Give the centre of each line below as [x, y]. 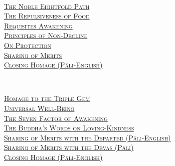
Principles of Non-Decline [46, 35]
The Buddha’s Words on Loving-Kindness [69, 128]
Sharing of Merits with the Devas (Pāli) [69, 147]
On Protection [28, 45]
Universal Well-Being [39, 108]
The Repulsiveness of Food [47, 16]
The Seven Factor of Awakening [56, 118]
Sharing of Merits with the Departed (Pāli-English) [87, 137]
